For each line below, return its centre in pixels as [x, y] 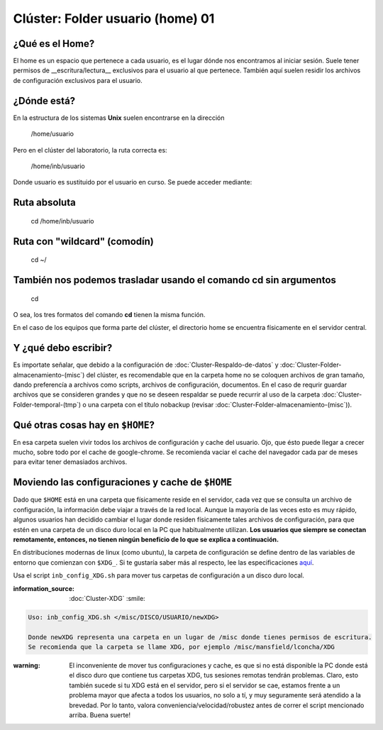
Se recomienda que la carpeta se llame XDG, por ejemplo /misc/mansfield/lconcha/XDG [181, 647]
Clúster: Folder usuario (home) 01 [114, 18]
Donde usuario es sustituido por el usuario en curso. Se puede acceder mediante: [133, 182]
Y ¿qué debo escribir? [63, 348]
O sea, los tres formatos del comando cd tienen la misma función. [109, 314]
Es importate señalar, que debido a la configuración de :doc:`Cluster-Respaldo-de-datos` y [146, 365]
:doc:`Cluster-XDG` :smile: [107, 598]
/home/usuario [52, 134]
